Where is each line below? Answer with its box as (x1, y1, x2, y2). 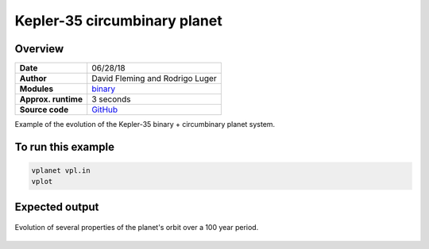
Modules (19, 83, 54, 94)
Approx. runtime (19, 94, 83, 105)
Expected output (14, 200, 99, 213)
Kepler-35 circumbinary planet (14, 12, 222, 29)
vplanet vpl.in (31, 167, 91, 175)
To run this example (14, 140, 115, 154)
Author (19, 73, 47, 84)
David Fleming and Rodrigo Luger (91, 73, 218, 84)
